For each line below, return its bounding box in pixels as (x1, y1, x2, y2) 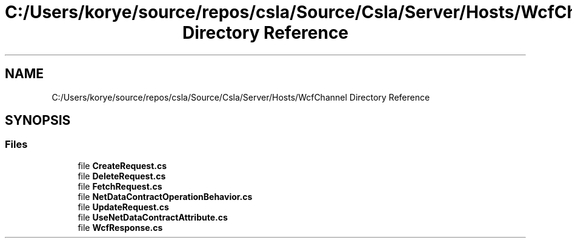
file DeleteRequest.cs (78, 170, 166, 181)
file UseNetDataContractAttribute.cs (78, 211, 228, 222)
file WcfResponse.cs (78, 222, 163, 233)
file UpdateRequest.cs (78, 201, 169, 212)
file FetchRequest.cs (78, 181, 162, 191)
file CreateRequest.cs (78, 160, 167, 171)
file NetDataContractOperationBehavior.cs (78, 191, 253, 202)
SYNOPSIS (5, 113, 71, 128)
